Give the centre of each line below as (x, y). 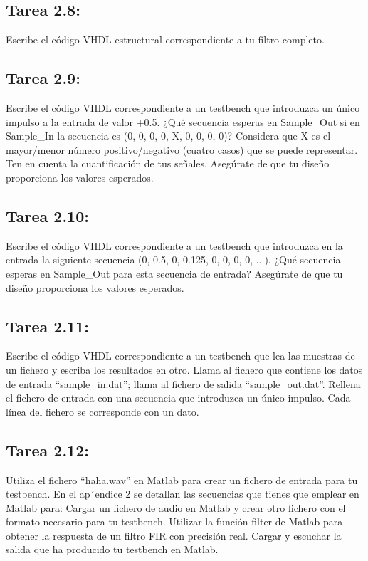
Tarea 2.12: (47, 450)
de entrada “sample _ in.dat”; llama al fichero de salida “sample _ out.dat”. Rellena (183, 383)
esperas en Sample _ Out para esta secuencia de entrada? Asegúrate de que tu (174, 273)
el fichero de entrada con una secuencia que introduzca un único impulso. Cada (178, 398)
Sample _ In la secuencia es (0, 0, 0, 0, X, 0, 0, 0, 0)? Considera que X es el (168, 136)
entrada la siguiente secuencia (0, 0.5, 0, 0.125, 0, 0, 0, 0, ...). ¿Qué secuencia (173, 259)
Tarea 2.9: (43, 78)
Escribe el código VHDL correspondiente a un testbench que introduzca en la (174, 245)
